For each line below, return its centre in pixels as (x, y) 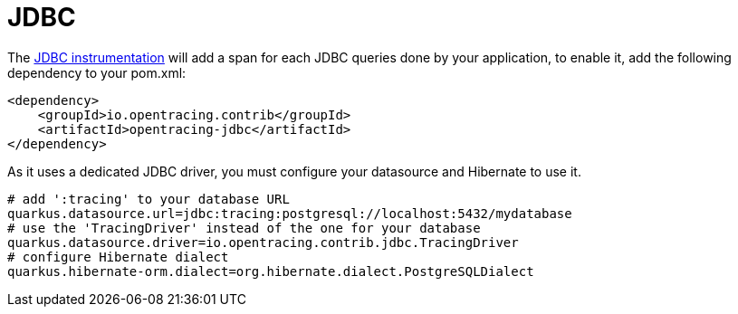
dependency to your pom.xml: (97, 72)
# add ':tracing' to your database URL (149, 199)
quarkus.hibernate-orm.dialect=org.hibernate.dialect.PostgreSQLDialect (271, 271)
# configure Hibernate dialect (118, 257)
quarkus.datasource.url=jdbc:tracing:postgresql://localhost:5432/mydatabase (290, 213)
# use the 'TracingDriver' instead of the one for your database (244, 228)
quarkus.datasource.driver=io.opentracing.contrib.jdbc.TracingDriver (263, 242)
